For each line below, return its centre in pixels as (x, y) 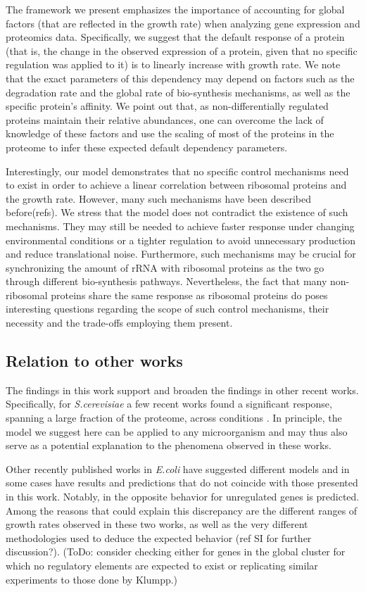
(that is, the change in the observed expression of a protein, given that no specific (182, 50)
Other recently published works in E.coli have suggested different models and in (178, 468)
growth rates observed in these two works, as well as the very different (157, 524)
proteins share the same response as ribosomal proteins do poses (189, 295)
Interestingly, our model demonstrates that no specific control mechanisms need (177, 171)
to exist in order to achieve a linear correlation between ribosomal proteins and (176, 185)
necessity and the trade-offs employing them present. (119, 323)
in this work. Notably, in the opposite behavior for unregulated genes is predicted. (183, 497)
